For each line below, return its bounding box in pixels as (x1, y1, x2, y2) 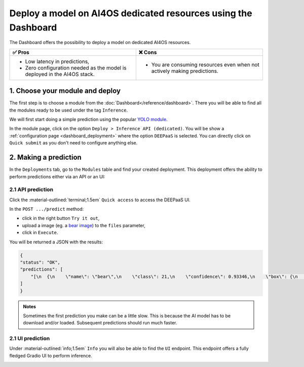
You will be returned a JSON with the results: (9, 239, 103, 245)
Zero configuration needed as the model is (25, 64, 127, 71)
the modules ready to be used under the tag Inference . (9, 107, 128, 113)
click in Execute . (22, 230, 58, 236)
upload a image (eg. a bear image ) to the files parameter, (22, 222, 145, 228)
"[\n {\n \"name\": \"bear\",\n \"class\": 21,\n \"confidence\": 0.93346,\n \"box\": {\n (30, 274, 298, 279)
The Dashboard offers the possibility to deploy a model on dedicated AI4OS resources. (9, 40, 191, 46)
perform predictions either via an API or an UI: (9, 173, 105, 179)
